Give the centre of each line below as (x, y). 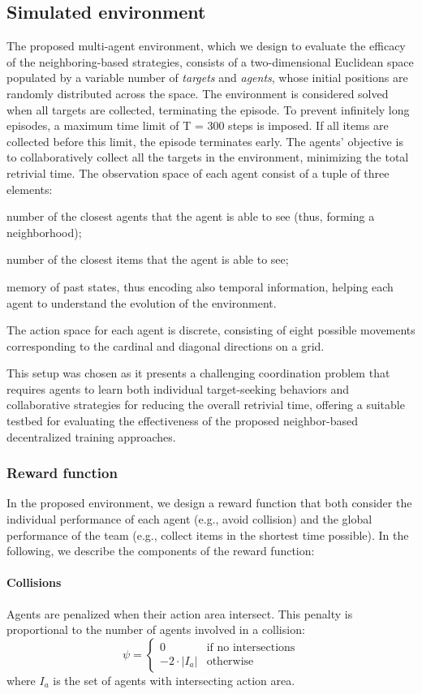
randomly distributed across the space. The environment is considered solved (198, 93)
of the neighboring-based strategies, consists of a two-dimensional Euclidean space (210, 61)
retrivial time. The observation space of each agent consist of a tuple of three (198, 172)
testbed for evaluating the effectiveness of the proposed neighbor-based (182, 421)
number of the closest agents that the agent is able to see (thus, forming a (191, 216)
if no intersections (251, 647)
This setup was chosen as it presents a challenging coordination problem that (198, 373)
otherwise (230, 661)
